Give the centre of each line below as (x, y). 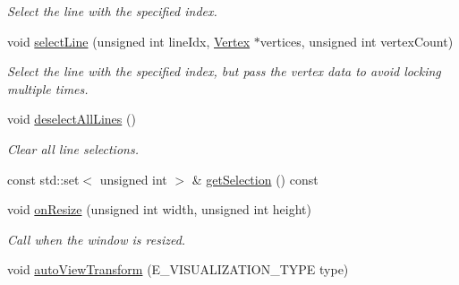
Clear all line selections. (73, 148)
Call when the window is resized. (97, 239)
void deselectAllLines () (72, 119)
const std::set (43, 179)
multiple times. (48, 88)
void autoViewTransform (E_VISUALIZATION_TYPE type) (178, 269)
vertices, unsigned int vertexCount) (357, 41)
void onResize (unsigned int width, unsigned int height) (159, 209)
